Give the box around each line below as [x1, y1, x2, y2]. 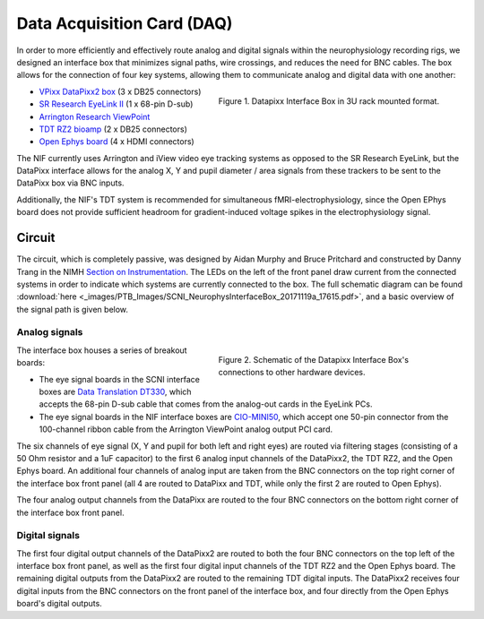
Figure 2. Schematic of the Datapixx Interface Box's [218, 354, 410, 365]
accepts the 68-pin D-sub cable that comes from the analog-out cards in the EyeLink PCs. [39, 399, 373, 409]
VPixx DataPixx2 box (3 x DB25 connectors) [39, 86, 202, 97]
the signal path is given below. [16, 304, 129, 314]
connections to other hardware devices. [218, 367, 366, 378]
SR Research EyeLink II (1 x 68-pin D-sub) [39, 99, 194, 109]
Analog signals [16, 326, 83, 339]
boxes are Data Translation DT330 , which [39, 386, 192, 398]
